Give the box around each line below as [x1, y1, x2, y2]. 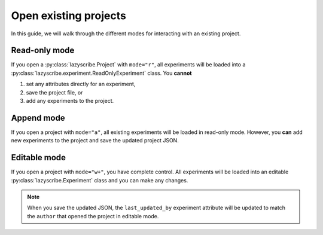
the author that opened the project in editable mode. [27, 212, 159, 219]
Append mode [11, 112, 65, 123]
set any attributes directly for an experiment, [26, 81, 136, 88]
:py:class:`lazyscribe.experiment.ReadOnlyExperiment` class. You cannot [11, 69, 192, 77]
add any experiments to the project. [26, 97, 114, 105]
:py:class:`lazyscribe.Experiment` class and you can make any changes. [11, 176, 188, 184]
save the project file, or [26, 88, 83, 96]
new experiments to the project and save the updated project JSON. [11, 137, 179, 144]
